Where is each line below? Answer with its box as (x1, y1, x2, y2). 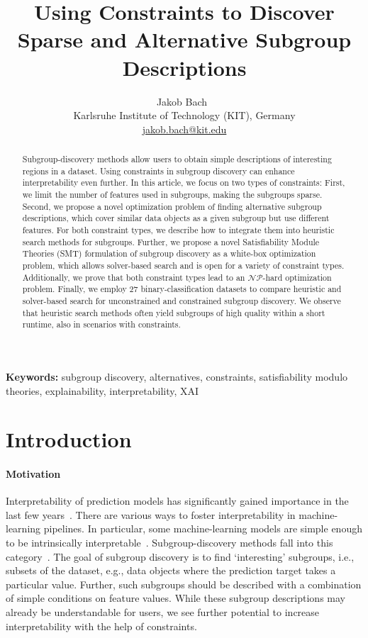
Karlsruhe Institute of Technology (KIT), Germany (73, 108, 296, 123)
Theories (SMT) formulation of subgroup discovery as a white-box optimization (22, 247, 316, 259)
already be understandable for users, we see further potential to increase (6, 605, 320, 620)
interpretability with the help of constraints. (6, 618, 197, 633)
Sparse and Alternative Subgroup (17, 25, 352, 54)
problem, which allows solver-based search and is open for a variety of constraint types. (22, 259, 345, 271)
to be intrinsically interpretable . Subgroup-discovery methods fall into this (6, 535, 333, 550)
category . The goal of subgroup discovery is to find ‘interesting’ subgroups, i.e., (6, 549, 355, 564)
